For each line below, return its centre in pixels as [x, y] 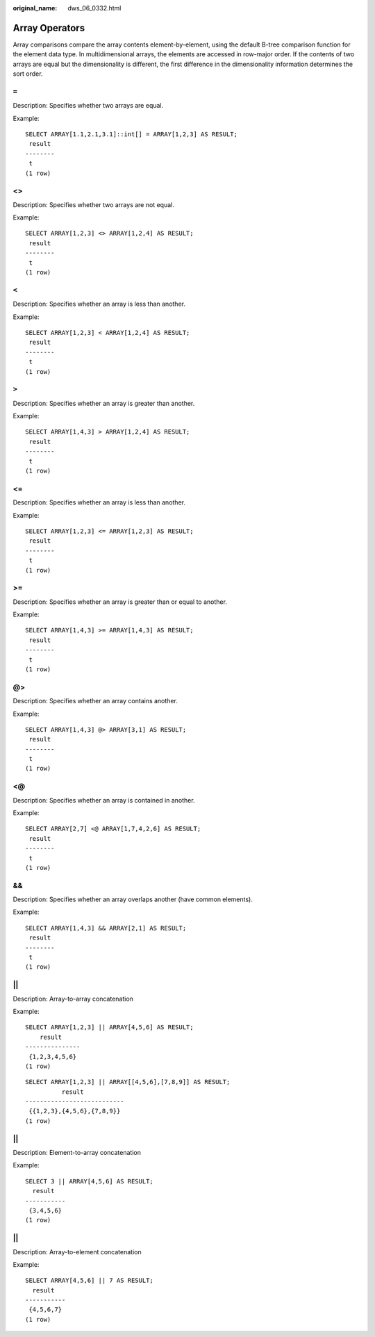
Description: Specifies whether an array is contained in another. [104, 800]
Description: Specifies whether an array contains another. [95, 701]
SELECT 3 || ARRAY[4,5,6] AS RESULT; [90, 1181]
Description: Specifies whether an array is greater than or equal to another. [120, 602]
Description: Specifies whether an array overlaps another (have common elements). [133, 899]
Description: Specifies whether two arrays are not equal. [94, 204]
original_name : [35, 8]
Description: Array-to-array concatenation [73, 999]
